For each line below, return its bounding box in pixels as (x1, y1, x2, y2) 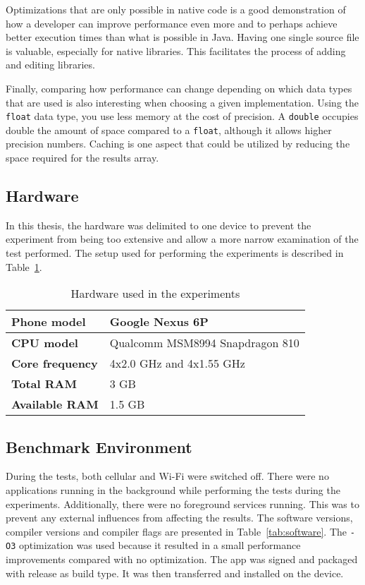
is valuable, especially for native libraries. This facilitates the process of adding (6, 43, 346, 58)
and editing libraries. (6, 57, 95, 72)
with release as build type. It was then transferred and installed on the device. (6, 565, 344, 580)
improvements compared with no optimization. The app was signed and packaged (6, 552, 358, 567)
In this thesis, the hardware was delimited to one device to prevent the (6, 217, 311, 232)
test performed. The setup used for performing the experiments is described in (6, 246, 344, 260)
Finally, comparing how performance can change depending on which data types (6, 80, 352, 95)
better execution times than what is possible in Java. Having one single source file (6, 30, 359, 44)
